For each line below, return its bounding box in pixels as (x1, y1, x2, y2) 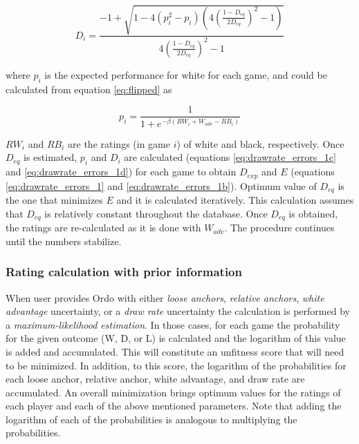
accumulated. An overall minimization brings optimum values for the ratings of (6, 385, 341, 399)
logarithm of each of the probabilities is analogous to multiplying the (6, 412, 297, 426)
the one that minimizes (6, 193, 103, 207)
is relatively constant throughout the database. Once (44, 206, 268, 220)
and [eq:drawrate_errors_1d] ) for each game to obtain (6, 164, 237, 179)
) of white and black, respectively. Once (176, 136, 344, 151)
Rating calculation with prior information (6, 263, 242, 280)
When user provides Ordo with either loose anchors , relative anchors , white (6, 290, 324, 305)
